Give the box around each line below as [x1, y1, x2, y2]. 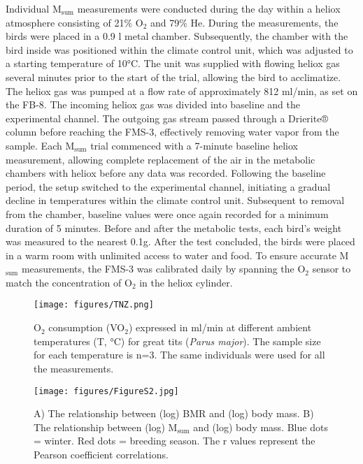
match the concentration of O [6, 275, 132, 289]
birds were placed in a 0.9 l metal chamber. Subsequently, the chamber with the [6, 29, 348, 43]
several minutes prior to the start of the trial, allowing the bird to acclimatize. [6, 69, 341, 84]
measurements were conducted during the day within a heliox [77, 1, 341, 15]
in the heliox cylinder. [139, 275, 233, 289]
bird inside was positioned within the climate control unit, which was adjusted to [6, 42, 353, 57]
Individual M [6, 1, 62, 15]
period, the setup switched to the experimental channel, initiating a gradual [6, 179, 331, 194]
